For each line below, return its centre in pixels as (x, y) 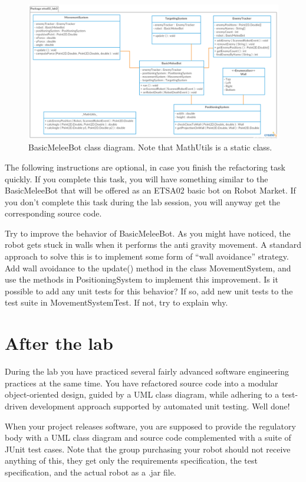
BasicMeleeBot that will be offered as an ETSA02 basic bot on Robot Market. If (150, 190)
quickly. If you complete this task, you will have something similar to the (136, 178)
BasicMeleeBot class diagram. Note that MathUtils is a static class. (150, 147)
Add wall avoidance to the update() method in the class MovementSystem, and (148, 268)
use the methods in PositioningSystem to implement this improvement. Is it (142, 279)
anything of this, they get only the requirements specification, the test (131, 460)
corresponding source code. (53, 213)
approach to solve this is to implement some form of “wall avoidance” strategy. (147, 256)
